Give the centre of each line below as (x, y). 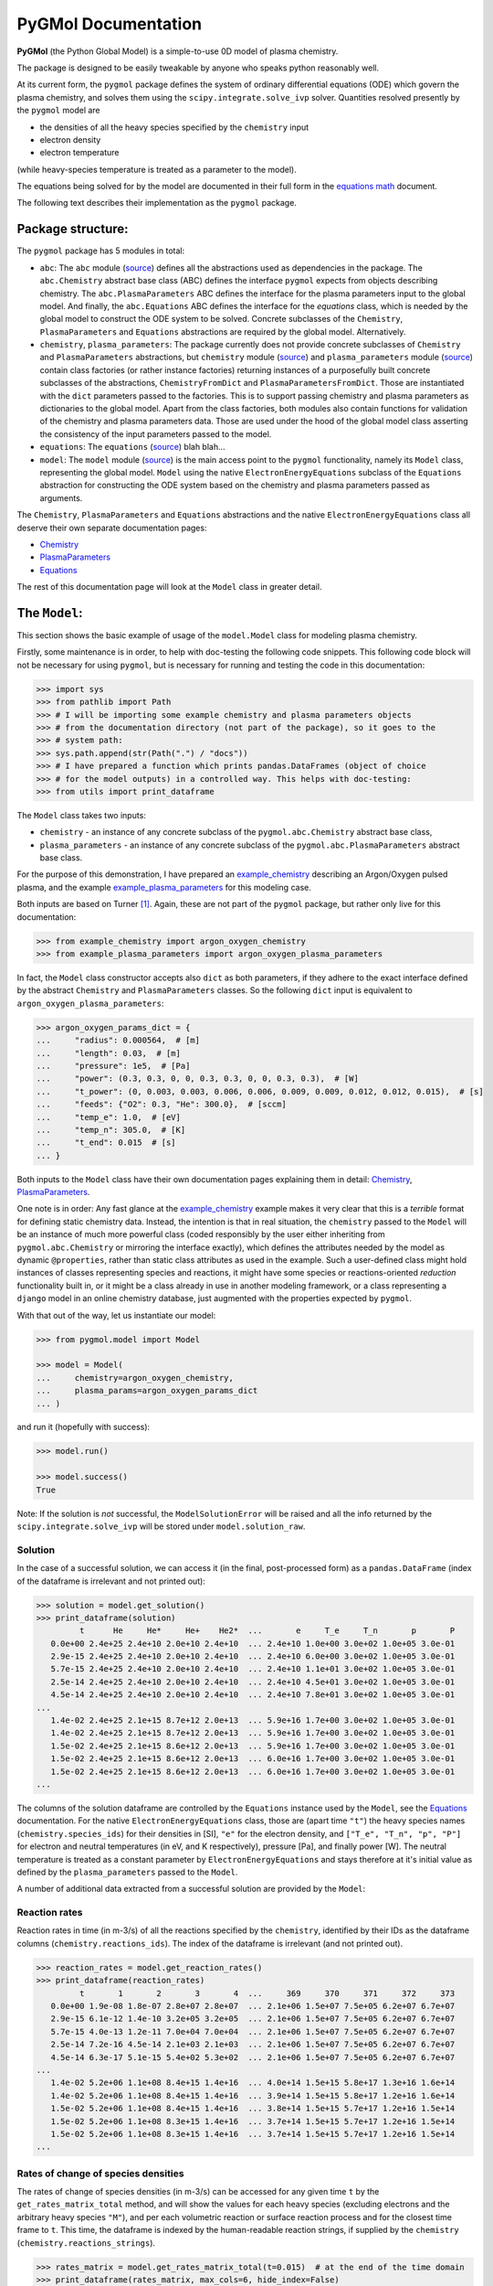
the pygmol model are (58, 111)
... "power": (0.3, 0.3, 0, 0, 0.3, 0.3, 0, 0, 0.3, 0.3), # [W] (198, 1079)
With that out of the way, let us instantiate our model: (116, 1315)
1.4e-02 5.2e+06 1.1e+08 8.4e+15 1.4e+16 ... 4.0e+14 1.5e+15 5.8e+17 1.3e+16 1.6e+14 (253, 2083)
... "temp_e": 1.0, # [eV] (109, 1117)
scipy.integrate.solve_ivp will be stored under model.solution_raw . (161, 1526)
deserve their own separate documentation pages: (112, 528)
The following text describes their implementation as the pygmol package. (157, 203)
